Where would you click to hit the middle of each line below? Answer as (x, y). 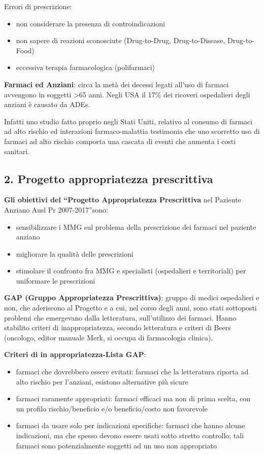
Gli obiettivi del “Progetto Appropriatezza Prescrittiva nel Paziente (123, 200)
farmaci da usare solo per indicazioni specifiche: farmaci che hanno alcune (130, 425)
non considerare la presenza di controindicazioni (90, 23)
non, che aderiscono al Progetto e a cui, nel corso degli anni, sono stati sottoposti (130, 308)
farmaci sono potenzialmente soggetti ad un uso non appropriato (116, 445)
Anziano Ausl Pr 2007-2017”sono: (56, 209)
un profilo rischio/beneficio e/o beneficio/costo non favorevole (112, 408)
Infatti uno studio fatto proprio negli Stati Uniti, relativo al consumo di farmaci (128, 121)
